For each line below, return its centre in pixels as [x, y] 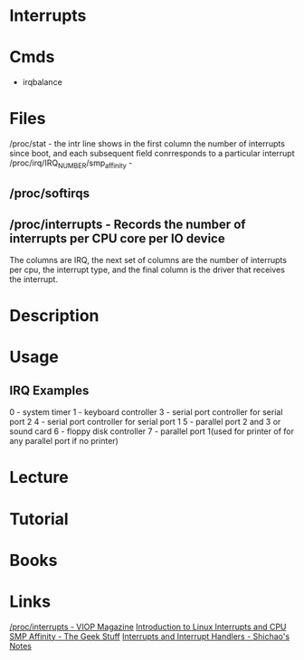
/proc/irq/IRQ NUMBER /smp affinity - [71, 164]
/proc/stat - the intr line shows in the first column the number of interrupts [147, 144]
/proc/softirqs [50, 194]
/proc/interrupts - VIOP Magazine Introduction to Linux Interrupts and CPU [148, 627]
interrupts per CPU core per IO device [117, 238]
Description [54, 316]
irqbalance [43, 82]
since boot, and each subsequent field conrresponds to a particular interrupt [152, 154]
